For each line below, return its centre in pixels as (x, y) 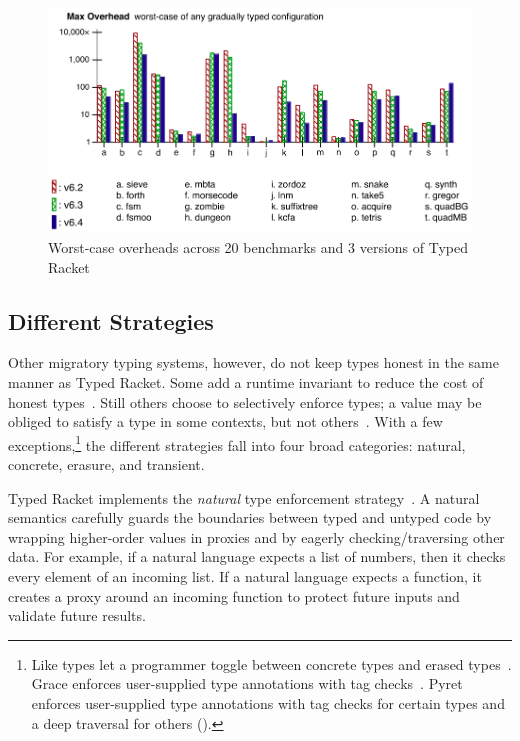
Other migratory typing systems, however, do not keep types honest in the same (253, 362)
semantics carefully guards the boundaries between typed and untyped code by (250, 517)
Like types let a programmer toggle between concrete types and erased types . (271, 663)
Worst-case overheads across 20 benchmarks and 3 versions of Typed (258, 247)
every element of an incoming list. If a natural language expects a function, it (245, 576)
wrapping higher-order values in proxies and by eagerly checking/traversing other (256, 536)
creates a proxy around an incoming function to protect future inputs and (234, 595)
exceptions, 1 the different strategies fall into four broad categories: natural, (237, 443)
